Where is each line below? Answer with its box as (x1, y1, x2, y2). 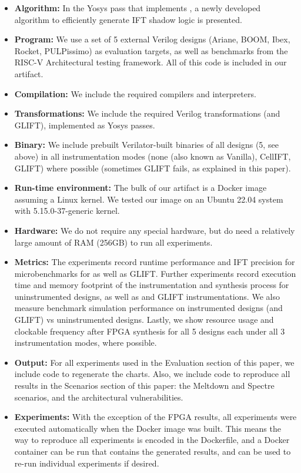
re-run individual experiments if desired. (14, 457, 159, 469)
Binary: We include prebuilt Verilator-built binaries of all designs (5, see (14, 138, 279, 151)
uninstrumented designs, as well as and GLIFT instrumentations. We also (14, 290, 280, 302)
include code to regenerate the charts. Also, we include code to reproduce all (14, 368, 290, 380)
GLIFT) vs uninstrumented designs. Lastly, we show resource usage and (14, 313, 274, 326)
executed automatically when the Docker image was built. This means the (14, 422, 281, 434)
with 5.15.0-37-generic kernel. (14, 204, 120, 217)
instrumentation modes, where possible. (14, 336, 157, 349)
